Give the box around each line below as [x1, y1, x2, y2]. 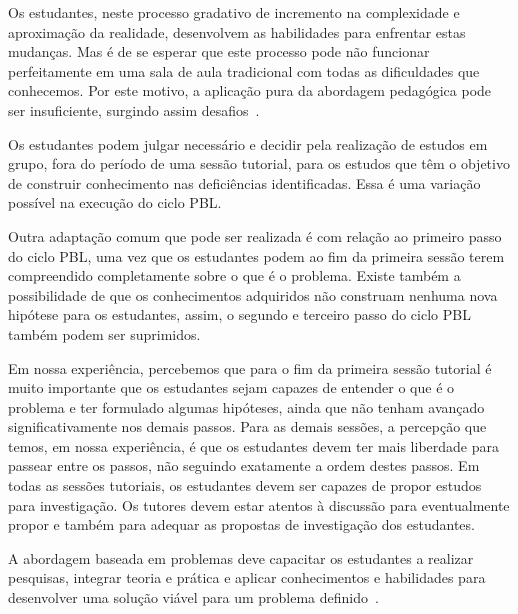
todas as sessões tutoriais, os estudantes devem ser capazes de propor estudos [8, 475, 482, 496]
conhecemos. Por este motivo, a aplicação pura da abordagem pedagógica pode [8, 80, 492, 101]
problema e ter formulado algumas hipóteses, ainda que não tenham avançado [8, 396, 485, 417]
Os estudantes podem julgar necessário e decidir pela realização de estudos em [8, 133, 488, 154]
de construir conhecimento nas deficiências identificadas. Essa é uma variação [8, 172, 481, 193]
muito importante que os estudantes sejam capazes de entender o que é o [8, 377, 455, 398]
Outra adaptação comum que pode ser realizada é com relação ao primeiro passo [8, 225, 502, 246]
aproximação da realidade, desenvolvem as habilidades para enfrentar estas [8, 21, 466, 42]
